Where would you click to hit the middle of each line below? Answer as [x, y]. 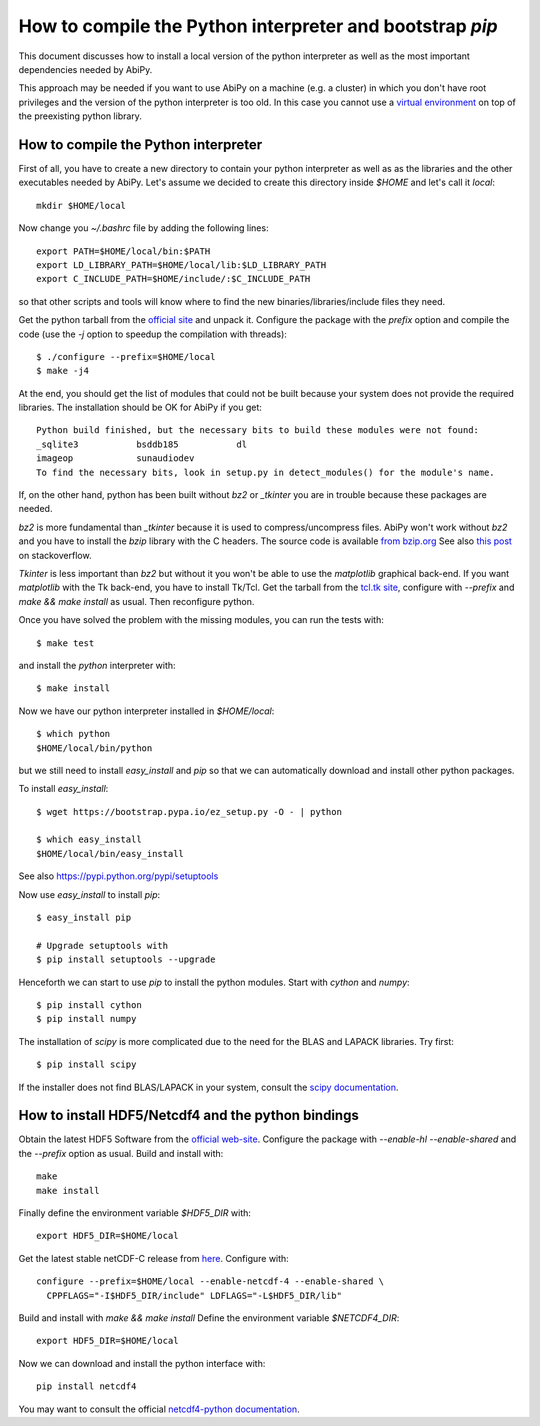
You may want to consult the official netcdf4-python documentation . [159, 1409]
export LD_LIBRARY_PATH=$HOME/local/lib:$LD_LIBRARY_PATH [181, 264]
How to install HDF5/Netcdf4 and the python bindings [188, 1115]
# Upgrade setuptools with [102, 945]
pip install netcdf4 [86, 1386]
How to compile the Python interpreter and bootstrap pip [258, 26]
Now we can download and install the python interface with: [142, 1363]
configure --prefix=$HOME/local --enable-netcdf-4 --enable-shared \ [210, 1281]
